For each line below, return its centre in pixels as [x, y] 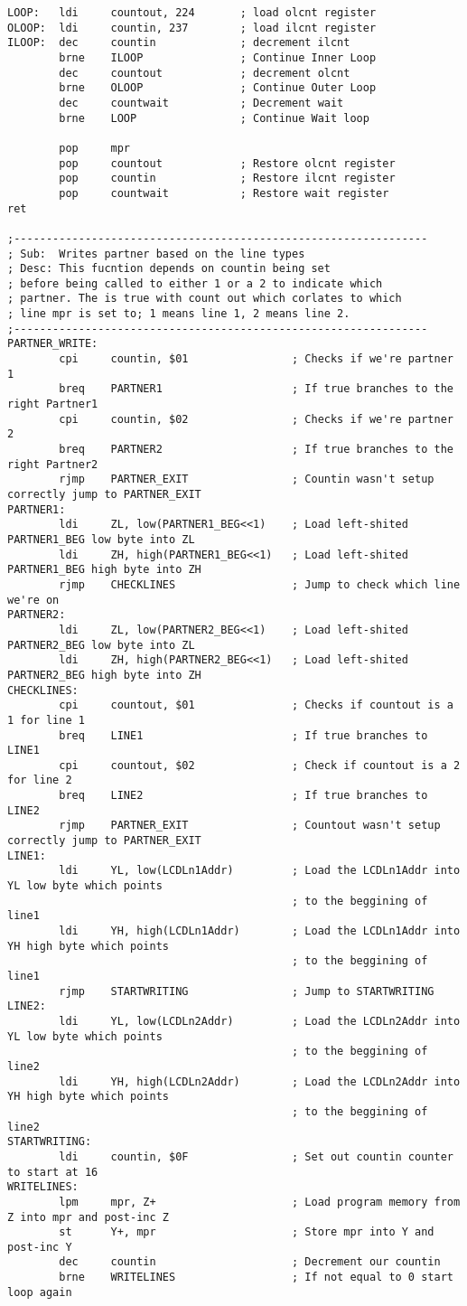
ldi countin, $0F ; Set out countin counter [256, 1156]
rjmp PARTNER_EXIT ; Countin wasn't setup [247, 479]
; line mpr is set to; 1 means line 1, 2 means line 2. [179, 314]
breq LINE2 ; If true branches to [243, 796]
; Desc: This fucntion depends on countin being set [169, 269]
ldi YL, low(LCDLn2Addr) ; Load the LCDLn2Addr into [260, 1021]
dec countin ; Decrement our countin [250, 1262]
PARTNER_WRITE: [53, 344]
